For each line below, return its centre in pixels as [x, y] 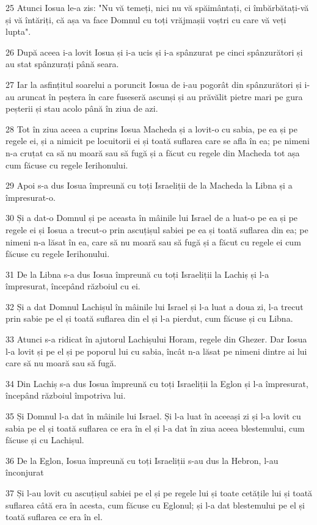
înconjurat [25, 472]
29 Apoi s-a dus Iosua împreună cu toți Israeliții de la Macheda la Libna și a [149, 185]
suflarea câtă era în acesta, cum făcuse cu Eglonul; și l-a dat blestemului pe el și [155, 505]
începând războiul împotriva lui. [66, 395]
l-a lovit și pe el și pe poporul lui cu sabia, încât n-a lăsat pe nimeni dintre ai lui [156, 351]
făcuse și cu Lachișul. [45, 440]
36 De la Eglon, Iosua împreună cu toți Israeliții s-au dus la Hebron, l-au [142, 460]
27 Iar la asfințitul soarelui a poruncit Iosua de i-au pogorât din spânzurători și [154, 84]
